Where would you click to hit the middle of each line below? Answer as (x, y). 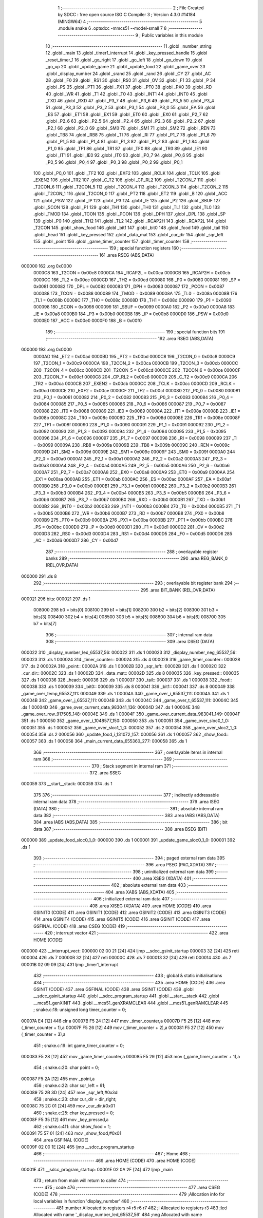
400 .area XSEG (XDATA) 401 (162, 878)
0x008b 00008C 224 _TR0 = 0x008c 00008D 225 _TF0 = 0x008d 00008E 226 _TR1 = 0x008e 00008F (137, 418)
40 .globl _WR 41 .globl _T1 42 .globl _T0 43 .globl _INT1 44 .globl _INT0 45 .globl (127, 94)
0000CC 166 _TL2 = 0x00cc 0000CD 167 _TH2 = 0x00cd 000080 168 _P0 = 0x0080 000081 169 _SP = (137, 280)
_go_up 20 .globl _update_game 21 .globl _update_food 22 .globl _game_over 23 (125, 67)
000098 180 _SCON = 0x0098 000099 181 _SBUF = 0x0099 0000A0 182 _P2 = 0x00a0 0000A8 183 (134, 307)
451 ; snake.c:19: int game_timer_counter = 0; (79, 1046)
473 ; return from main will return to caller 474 (80, 1180)
